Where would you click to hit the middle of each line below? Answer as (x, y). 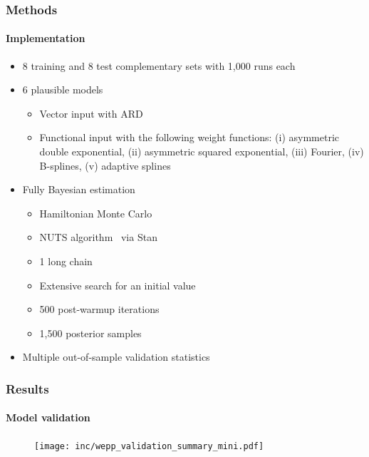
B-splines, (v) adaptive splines (105, 165)
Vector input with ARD (91, 113)
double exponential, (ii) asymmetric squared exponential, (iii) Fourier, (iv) (202, 152)
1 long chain (66, 261)
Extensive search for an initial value (118, 285)
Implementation (46, 38)
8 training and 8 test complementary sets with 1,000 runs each (159, 65)
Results (27, 388)
